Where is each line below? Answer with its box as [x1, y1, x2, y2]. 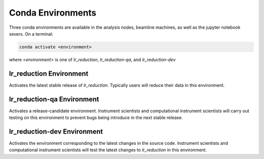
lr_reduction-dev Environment [9, 127, 103, 136]
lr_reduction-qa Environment [9, 95, 99, 103]
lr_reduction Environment [9, 69, 88, 78]
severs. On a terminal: [9, 31, 53, 37]
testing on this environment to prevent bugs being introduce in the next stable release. [9, 115, 183, 120]
